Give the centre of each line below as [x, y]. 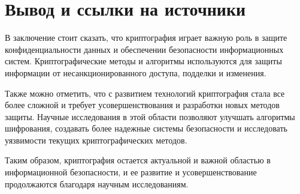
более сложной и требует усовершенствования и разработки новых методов [142, 105]
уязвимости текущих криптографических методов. [96, 140]
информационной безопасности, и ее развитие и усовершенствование [131, 172]
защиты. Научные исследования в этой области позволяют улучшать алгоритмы [150, 116]
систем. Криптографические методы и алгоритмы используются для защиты [143, 61]
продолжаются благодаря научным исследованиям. [97, 183]
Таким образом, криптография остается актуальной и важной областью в [138, 160]
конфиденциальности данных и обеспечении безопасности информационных [144, 49]
